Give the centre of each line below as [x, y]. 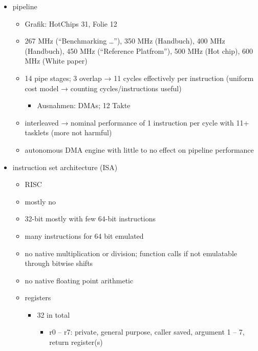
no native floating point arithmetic [79, 280]
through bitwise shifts [59, 263]
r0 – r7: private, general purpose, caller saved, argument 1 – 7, [147, 332]
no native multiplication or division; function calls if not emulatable [131, 253]
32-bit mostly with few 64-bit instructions [90, 219]
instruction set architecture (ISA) [65, 167]
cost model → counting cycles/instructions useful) [103, 88]
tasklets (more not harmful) [68, 132]
